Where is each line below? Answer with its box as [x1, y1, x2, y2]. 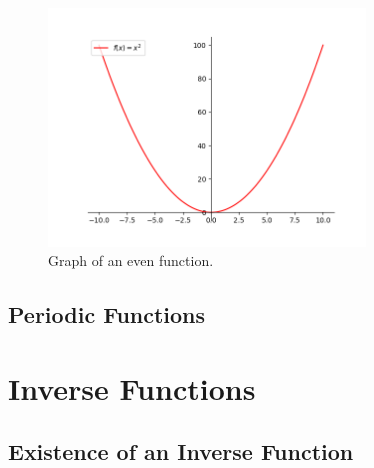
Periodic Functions [8, 299, 206, 330]
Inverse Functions [8, 367, 256, 408]
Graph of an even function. [48, 250, 214, 271]
